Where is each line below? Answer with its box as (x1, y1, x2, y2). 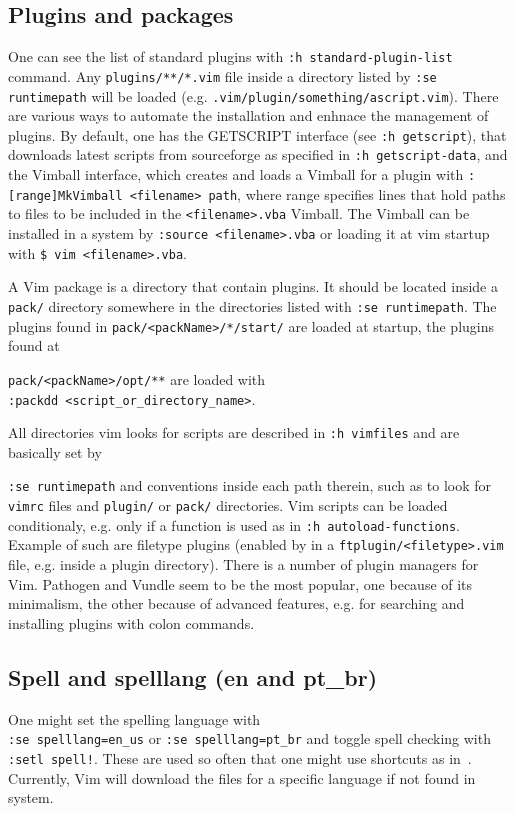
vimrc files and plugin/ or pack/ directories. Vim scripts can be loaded (8, 495, 448, 516)
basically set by (8, 441, 102, 462)
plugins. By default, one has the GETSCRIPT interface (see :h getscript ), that (8, 124, 507, 145)
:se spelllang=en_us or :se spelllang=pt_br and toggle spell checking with (8, 728, 491, 749)
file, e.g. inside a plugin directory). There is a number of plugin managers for (8, 554, 479, 575)
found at (8, 335, 60, 356)
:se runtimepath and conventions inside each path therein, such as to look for (8, 475, 492, 496)
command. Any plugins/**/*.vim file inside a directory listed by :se (8, 65, 437, 86)
